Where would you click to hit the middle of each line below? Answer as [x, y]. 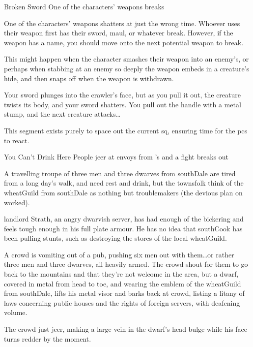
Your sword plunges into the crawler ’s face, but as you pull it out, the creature [123, 95]
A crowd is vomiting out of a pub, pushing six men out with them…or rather [119, 254]
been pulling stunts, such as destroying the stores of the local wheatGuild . [115, 238]
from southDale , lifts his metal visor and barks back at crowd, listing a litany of [124, 293]
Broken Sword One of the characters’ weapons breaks [84, 6]
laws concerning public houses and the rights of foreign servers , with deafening [122, 302]
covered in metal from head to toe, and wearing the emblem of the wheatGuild [123, 283]
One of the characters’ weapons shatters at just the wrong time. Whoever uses [122, 23]
